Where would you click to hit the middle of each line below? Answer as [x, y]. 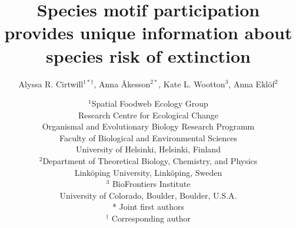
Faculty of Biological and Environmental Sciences [148, 137]
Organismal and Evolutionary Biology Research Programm [148, 126]
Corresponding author [151, 218]
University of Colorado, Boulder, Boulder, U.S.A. [148, 195]
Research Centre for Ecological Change [148, 115]
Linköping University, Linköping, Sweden [148, 172]
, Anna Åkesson [122, 84]
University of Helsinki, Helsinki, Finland [148, 149]
